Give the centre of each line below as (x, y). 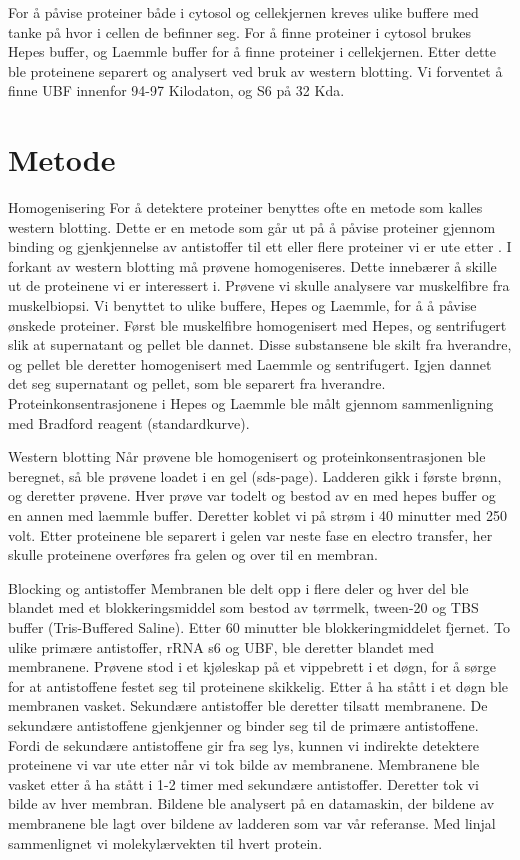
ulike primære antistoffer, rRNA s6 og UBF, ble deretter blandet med (221, 646)
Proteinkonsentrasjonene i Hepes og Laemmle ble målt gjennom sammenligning (251, 403)
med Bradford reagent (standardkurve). (129, 422)
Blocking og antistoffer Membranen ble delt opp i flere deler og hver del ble (238, 587)
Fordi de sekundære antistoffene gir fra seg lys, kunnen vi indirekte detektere (243, 744)
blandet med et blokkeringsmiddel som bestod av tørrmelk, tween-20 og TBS (243, 607)
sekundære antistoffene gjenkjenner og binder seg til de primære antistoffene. (243, 724)
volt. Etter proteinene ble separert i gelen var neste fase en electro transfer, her (250, 534)
